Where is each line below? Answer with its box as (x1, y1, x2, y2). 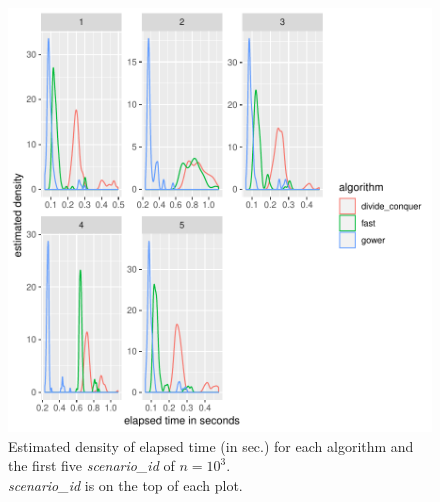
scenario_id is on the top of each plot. (8, 474, 243, 495)
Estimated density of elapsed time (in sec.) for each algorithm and (8, 435, 414, 456)
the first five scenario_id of (8, 455, 175, 476)
